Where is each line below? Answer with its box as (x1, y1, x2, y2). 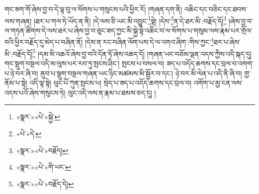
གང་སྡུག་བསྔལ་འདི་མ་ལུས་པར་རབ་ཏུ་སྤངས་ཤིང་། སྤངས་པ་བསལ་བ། (4, 58, 165, 68)
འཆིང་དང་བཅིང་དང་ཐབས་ (184, 4, 248, 14)
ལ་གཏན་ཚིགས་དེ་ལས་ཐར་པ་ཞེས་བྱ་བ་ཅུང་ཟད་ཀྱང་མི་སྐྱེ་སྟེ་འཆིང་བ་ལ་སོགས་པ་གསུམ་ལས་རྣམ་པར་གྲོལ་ (4, 25, 253, 35)
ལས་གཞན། (4, 15, 32, 26)
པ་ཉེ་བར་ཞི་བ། (4, 68, 38, 78)
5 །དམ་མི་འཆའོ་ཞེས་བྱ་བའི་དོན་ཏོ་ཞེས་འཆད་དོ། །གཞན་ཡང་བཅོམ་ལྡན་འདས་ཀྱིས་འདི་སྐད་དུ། (32, 47, 252, 59)
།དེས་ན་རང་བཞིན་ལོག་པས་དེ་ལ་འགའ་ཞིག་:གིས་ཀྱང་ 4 (85, 35, 214, 47)
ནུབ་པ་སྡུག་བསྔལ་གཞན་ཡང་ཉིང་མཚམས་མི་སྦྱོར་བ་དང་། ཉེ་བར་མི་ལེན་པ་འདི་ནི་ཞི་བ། (40, 68, 242, 78)
